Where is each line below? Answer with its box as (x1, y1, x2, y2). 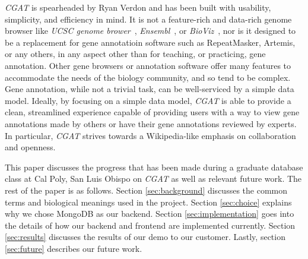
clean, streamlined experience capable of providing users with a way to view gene (5, 106, 300, 118)
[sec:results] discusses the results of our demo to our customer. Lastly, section (5, 230, 285, 243)
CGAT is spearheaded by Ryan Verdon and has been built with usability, (5, 1, 271, 13)
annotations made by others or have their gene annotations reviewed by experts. (5, 117, 297, 129)
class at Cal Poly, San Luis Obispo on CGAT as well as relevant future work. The (5, 172, 302, 185)
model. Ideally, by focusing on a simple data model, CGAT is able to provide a (5, 94, 291, 106)
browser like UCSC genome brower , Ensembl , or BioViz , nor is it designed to (5, 24, 296, 37)
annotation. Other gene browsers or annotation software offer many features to (5, 59, 291, 71)
